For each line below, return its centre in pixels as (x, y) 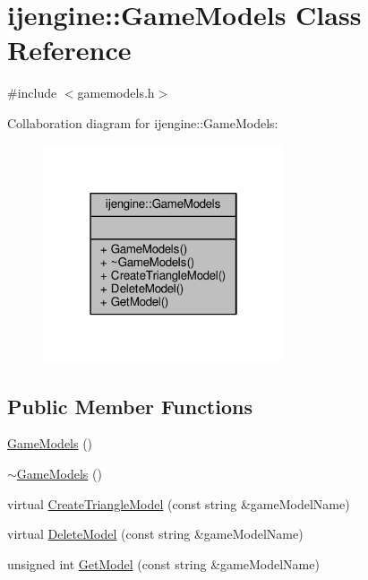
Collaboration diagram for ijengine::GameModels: (143, 122)
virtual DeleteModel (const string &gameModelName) (155, 534)
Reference (69, 50)
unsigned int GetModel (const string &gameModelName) (163, 563)
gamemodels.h (116, 93)
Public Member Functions (130, 406)
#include (32, 93)
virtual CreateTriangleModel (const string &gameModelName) (179, 503)
